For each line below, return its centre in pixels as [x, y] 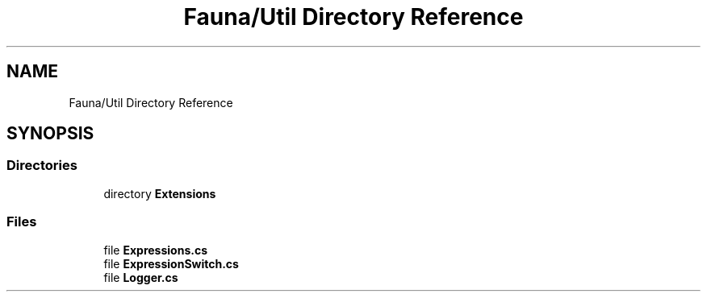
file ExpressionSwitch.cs [171, 263]
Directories [42, 166]
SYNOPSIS [50, 134]
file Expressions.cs [155, 250]
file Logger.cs [141, 277]
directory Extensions [160, 193]
